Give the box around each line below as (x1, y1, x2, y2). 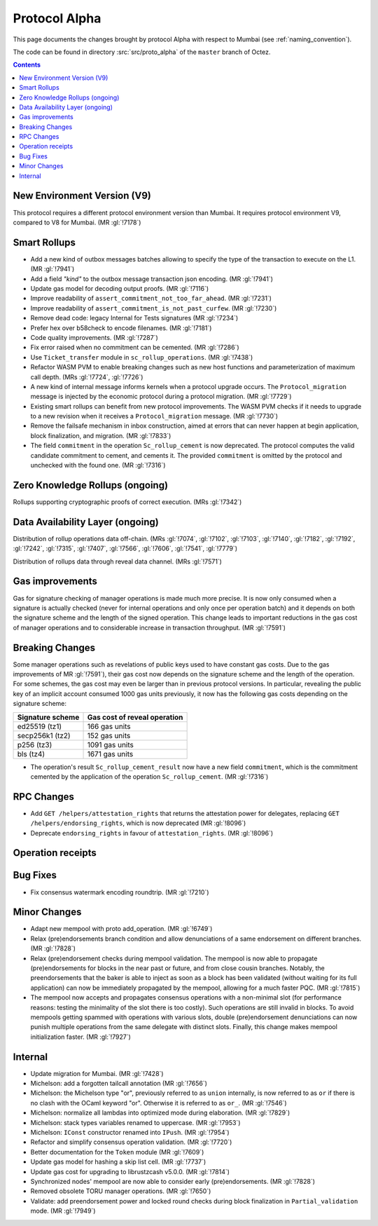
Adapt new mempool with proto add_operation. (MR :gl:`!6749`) (30, 925, 213, 933)
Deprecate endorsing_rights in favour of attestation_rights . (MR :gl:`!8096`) (30, 829, 274, 837)
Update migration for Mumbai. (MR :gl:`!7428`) (30, 1069, 164, 1077)
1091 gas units (87, 740, 134, 749)
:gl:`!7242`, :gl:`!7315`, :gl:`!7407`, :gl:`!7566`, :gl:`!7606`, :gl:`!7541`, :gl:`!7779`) (13, 544, 238, 553)
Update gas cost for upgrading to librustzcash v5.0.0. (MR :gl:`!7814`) (30, 1167, 230, 1176)
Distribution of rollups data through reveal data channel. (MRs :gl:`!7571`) (13, 557, 222, 566)
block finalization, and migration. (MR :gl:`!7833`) (30, 431, 171, 440)
